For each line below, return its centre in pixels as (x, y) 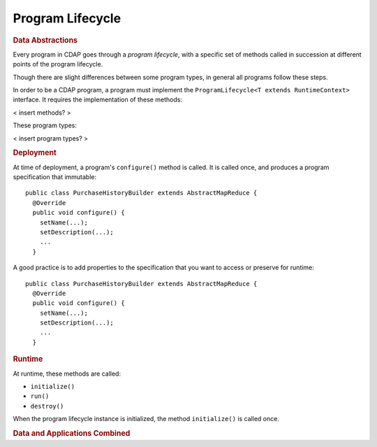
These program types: (45, 125)
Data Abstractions (45, 40)
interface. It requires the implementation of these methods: (98, 100)
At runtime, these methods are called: (67, 374)
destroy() (47, 406)
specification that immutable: (55, 177)
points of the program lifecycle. (58, 64)
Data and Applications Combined (72, 433)
